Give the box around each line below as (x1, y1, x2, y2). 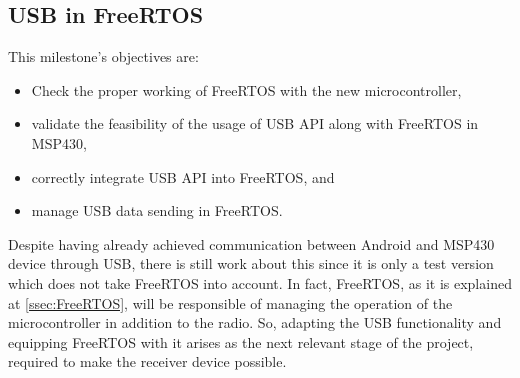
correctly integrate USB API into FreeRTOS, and (31, 166, 335, 187)
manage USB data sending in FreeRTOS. (31, 200, 283, 221)
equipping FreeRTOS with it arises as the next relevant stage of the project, (8, 331, 474, 352)
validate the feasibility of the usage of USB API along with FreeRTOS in (31, 113, 479, 134)
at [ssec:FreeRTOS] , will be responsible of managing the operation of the (8, 292, 453, 313)
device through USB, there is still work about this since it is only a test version (8, 253, 494, 274)
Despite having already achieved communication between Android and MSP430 (8, 233, 495, 254)
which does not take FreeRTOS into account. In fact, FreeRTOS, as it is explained (8, 272, 512, 293)
